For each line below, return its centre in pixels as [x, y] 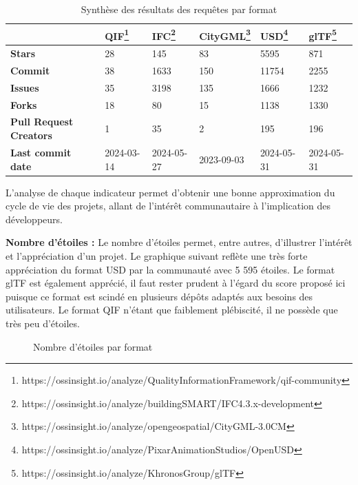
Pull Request [42, 122]
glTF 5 [323, 34]
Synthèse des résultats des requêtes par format [179, 9]
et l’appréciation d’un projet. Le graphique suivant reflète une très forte [157, 255]
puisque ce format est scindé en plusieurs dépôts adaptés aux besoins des [159, 296]
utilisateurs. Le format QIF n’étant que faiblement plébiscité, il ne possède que [172, 310]
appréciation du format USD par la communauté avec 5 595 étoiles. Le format [170, 269]
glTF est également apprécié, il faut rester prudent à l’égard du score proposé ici [176, 283]
